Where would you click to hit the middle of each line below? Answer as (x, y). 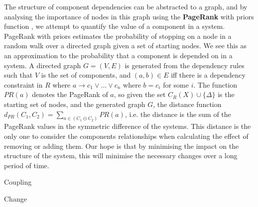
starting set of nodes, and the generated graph (75, 104)
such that (18, 75)
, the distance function (187, 104)
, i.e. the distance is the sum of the (178, 114)
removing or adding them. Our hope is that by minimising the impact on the (122, 146)
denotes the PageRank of (70, 94)
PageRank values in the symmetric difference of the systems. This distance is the (128, 126)
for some (176, 84)
